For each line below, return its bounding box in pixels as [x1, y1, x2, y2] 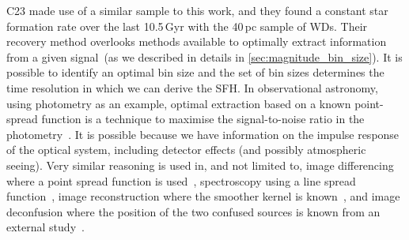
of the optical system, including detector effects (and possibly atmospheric [6, 141, 366, 158]
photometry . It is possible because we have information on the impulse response [6, 126, 400, 142]
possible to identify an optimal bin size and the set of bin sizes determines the [6, 64, 384, 81]
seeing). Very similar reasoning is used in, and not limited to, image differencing [6, 156, 394, 173]
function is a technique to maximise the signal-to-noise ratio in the [41, 111, 365, 127]
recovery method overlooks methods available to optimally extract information [6, 33, 387, 50]
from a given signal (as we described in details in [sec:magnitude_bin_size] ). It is [6, 48, 403, 65]
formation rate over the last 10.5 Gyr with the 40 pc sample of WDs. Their [6, 17, 368, 34]
